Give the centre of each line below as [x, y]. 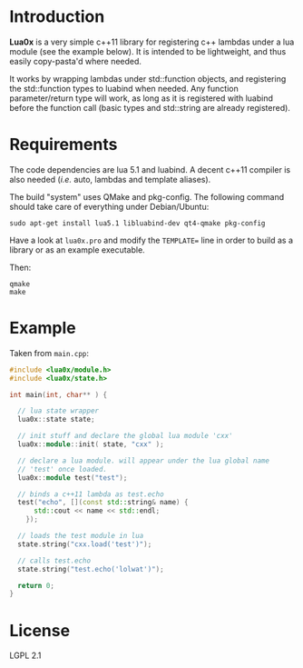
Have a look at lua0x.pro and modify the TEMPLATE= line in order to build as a [151, 240]
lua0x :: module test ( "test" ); [73, 478]
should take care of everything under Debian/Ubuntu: [109, 206]
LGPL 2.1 [25, 655]
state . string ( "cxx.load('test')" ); [85, 544]
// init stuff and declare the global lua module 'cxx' [125, 436]
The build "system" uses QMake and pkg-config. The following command [147, 196]
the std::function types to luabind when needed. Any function [124, 88]
